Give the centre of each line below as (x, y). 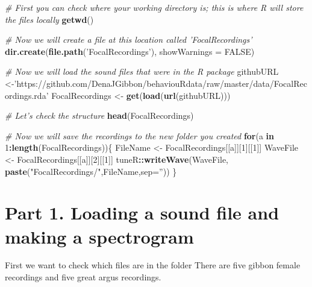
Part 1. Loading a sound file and (142, 213)
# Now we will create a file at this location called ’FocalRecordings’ (129, 39)
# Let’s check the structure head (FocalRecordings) (99, 115)
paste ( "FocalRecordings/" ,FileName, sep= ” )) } (91, 171)
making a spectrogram (99, 236)
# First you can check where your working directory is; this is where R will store (154, 7)
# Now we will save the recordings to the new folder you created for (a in (140, 135)
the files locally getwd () (49, 19)
